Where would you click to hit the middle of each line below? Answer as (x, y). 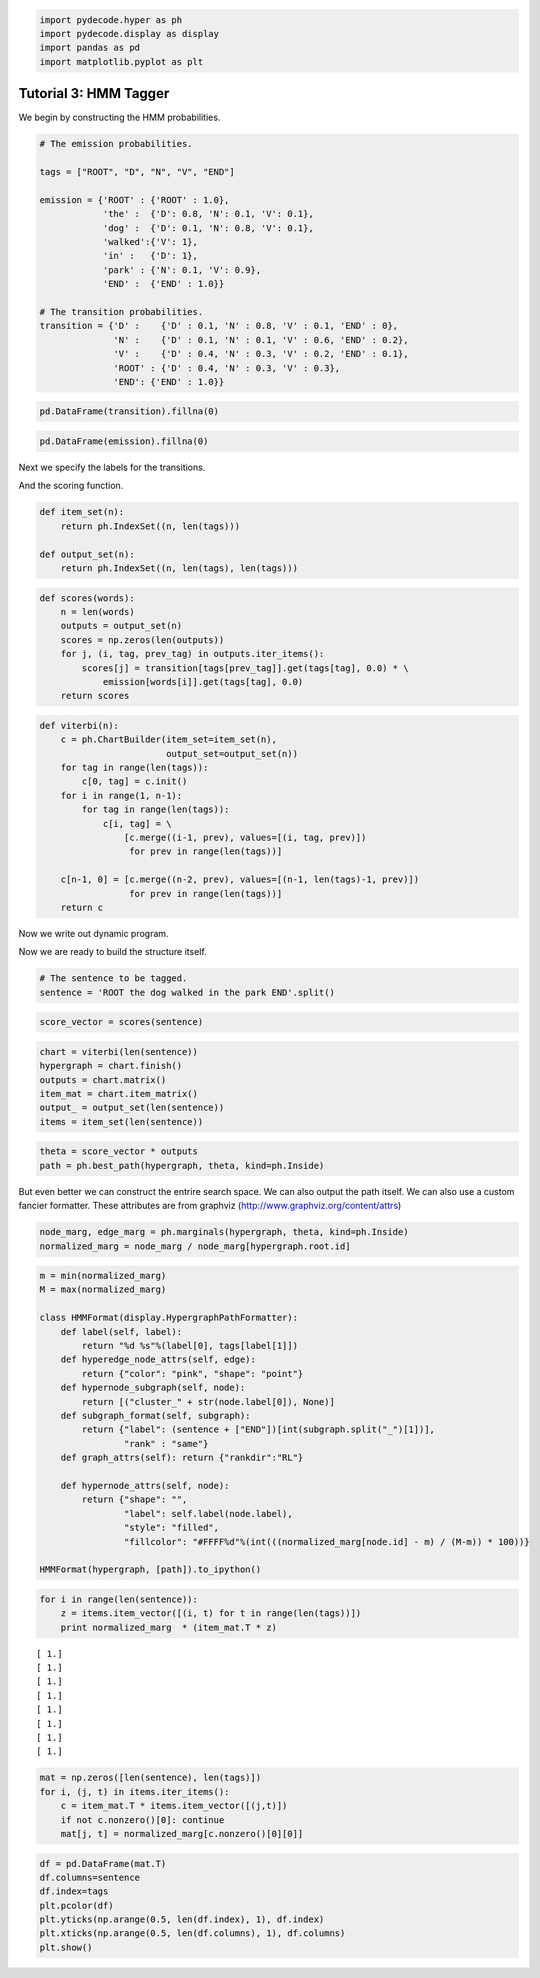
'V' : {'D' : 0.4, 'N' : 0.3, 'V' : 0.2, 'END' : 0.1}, (261, 354)
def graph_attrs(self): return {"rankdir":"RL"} (182, 1458)
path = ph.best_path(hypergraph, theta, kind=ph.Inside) (182, 1165)
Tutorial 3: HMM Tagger (94, 93)
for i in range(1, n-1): (121, 795)
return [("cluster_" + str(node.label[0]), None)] (208, 1401)
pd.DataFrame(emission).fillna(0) (124, 441)
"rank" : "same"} (166, 1443)
